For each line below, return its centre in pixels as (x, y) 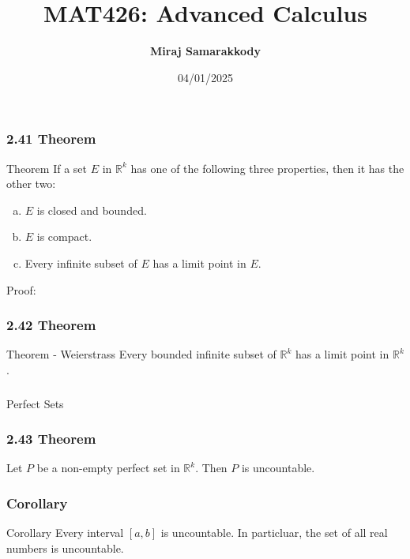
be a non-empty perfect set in (108, 468)
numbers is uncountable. (65, 548)
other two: (31, 184)
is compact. (64, 236)
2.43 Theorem (51, 439)
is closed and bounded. (92, 210)
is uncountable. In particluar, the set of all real (274, 533)
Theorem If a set (47, 168)
